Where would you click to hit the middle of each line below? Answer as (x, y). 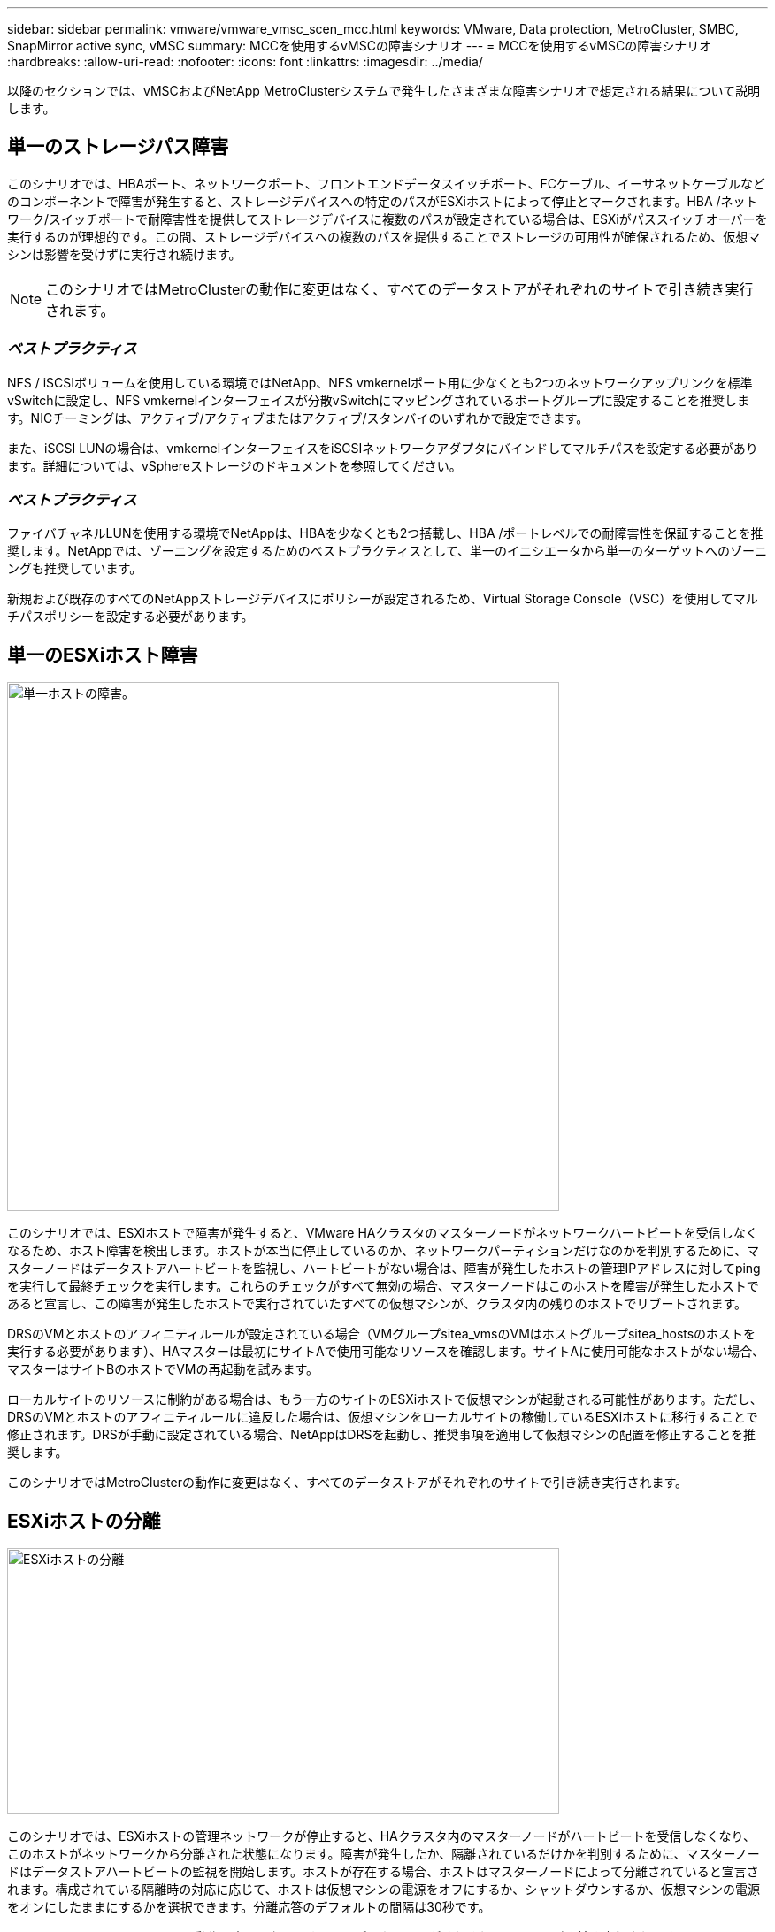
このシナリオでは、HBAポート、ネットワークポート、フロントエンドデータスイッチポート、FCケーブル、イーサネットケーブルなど (386, 183)
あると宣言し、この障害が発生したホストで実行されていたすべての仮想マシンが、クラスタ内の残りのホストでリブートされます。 (377, 1304)
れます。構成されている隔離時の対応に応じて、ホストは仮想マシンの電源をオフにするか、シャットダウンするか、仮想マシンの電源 (384, 1890)
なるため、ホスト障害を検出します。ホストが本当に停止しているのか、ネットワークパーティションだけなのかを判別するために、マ (383, 1251)
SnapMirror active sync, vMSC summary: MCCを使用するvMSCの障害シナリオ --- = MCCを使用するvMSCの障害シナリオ (360, 46)
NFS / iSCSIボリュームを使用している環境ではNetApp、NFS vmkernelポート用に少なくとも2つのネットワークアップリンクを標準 (380, 382)
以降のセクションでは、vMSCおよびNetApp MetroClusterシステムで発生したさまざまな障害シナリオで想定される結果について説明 (384, 91)
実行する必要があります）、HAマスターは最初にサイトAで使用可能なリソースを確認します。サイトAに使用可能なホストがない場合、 (386, 1352)
